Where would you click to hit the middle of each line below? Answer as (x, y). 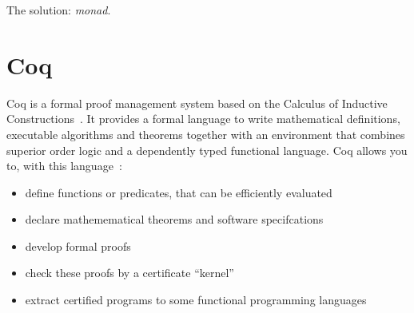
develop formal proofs (78, 246)
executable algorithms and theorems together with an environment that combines (206, 134)
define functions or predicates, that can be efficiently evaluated (179, 192)
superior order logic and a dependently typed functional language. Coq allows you (207, 150)
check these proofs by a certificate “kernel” (129, 273)
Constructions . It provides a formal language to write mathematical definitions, (203, 119)
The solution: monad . (59, 10)
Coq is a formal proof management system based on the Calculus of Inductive (197, 103)
